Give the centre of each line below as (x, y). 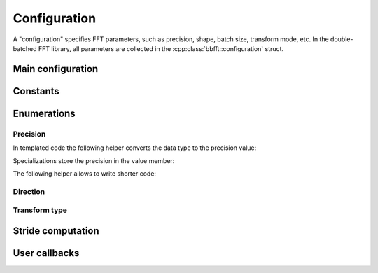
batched (25, 48)
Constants (36, 91)
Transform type (40, 210)
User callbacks (46, 253)
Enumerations (44, 113)
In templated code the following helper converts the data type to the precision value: (135, 148)
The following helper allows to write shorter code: (85, 173)
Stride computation (56, 231)
